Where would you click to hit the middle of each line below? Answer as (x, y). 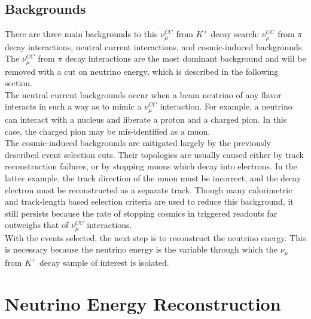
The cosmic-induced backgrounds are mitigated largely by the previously (138, 143)
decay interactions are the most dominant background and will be (185, 58)
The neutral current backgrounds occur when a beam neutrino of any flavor (143, 94)
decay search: (235, 34)
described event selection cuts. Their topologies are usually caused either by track (154, 154)
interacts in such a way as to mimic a (73, 106)
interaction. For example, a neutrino (226, 106)
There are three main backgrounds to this (81, 34)
